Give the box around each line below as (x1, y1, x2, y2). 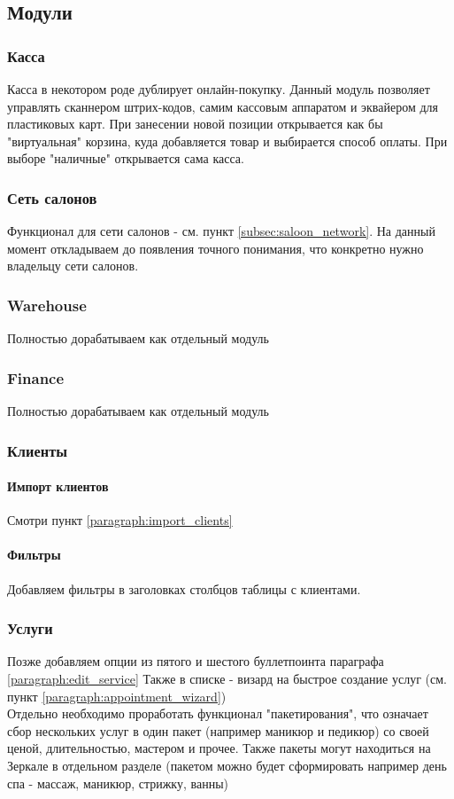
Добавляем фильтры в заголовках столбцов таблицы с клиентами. (7, 579, 361, 598)
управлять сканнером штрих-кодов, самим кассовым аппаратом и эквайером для (7, 97, 439, 115)
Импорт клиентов (7, 477, 109, 496)
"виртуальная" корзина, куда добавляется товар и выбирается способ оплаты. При (7, 131, 448, 150)
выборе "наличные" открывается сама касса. (7, 149, 244, 168)
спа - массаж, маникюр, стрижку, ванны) (7, 773, 229, 792)
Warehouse (7, 294, 87, 316)
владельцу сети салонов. (7, 256, 139, 275)
